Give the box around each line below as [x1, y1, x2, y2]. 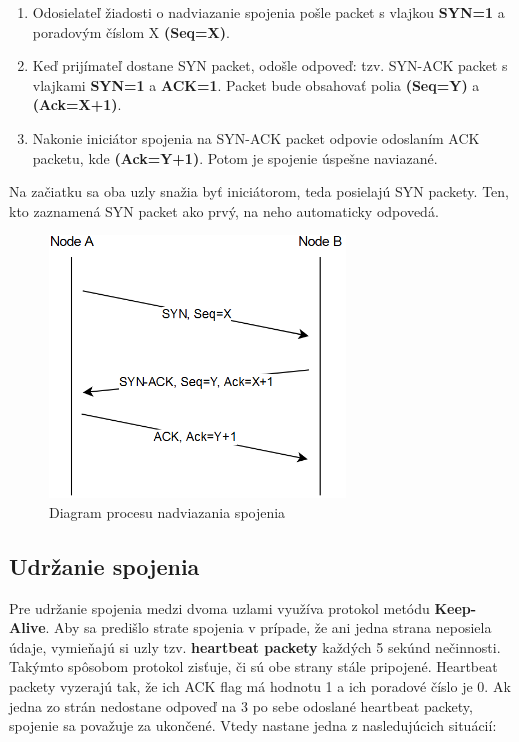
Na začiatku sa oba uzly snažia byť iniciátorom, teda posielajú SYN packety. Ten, [9, 181, 509, 202]
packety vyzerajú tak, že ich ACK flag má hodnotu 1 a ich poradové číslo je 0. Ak [9, 675, 511, 696]
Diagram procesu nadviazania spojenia [49, 501, 286, 522]
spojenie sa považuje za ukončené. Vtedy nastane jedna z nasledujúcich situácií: [9, 715, 497, 736]
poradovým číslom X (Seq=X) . [32, 21, 230, 42]
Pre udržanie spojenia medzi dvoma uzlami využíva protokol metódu [9, 597, 430, 618]
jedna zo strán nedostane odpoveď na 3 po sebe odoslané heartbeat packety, [9, 695, 473, 716]
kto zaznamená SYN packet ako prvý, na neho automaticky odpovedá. [9, 200, 439, 221]
